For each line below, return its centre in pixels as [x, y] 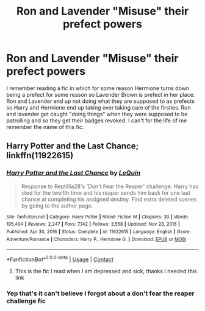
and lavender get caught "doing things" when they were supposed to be [97, 114]
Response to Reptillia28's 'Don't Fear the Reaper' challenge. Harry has [110, 186]
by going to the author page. [57, 206]
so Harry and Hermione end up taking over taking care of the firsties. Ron [99, 107]
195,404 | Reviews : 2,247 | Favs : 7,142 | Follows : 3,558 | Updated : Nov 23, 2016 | [93, 224]
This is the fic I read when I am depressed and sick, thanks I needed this [106, 271]
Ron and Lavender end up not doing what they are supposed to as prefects [101, 101]
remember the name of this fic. [45, 127]
